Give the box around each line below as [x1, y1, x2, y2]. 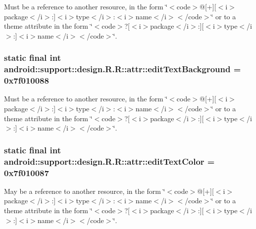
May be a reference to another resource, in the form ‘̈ [4, 185, 165, 196]
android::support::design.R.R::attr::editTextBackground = [4, 63, 241, 75]
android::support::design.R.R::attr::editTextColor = [4, 155, 215, 167]
